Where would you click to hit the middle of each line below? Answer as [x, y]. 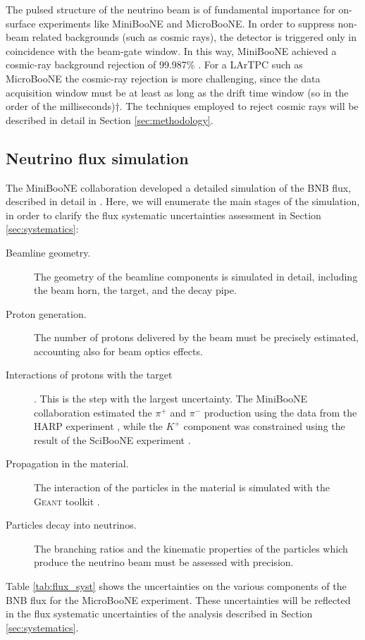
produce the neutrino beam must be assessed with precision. [164, 562]
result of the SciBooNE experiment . [112, 439]
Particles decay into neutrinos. [71, 525]
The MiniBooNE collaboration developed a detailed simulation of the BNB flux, [179, 187]
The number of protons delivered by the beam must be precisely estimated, [196, 337]
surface [21, 23]
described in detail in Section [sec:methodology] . [110, 119]
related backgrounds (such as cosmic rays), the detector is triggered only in [194, 37]
